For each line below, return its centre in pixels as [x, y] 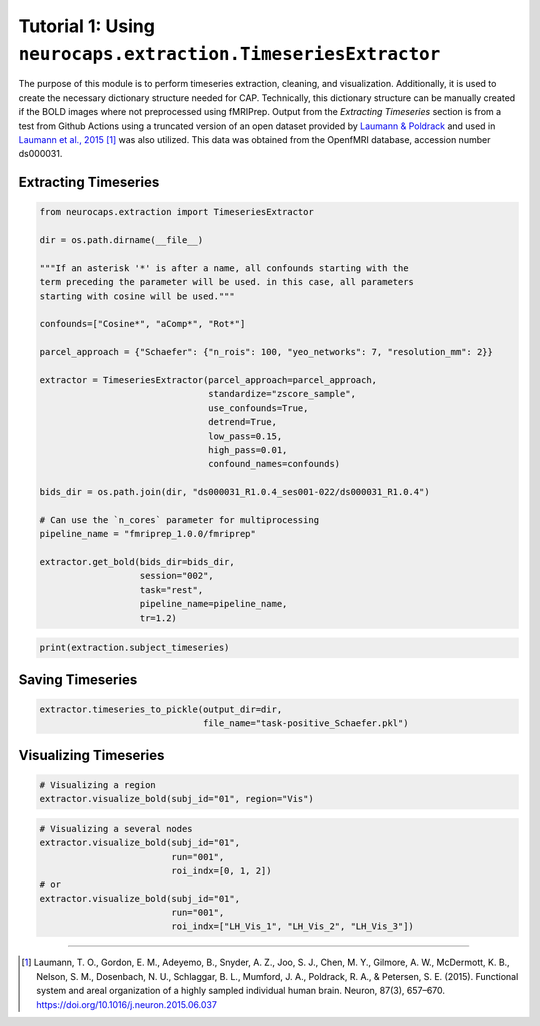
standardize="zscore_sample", [282, 394]
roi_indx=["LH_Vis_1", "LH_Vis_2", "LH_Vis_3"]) [293, 926]
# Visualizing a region [98, 784]
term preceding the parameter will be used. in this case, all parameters [227, 282]
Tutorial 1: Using [86, 26]
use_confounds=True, [258, 408]
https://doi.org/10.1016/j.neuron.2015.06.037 [126, 1004]
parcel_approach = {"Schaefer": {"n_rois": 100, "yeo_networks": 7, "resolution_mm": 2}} [266, 352]
